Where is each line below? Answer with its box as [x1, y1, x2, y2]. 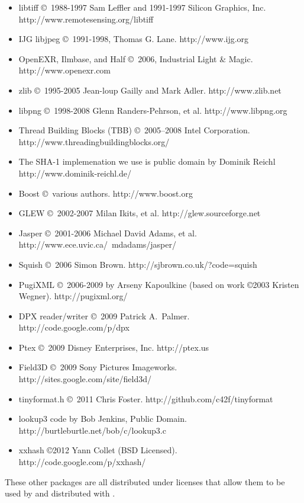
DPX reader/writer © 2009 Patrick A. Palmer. [18, 309, 190, 322]
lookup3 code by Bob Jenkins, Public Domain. [18, 412, 187, 425]
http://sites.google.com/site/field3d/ [18, 373, 152, 385]
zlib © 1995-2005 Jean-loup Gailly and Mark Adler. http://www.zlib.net [18, 84, 282, 96]
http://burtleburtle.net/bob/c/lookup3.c [18, 424, 166, 436]
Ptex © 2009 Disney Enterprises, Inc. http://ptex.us [18, 341, 209, 353]
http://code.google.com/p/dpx [18, 321, 130, 334]
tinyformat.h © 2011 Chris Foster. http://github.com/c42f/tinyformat [18, 392, 273, 405]
